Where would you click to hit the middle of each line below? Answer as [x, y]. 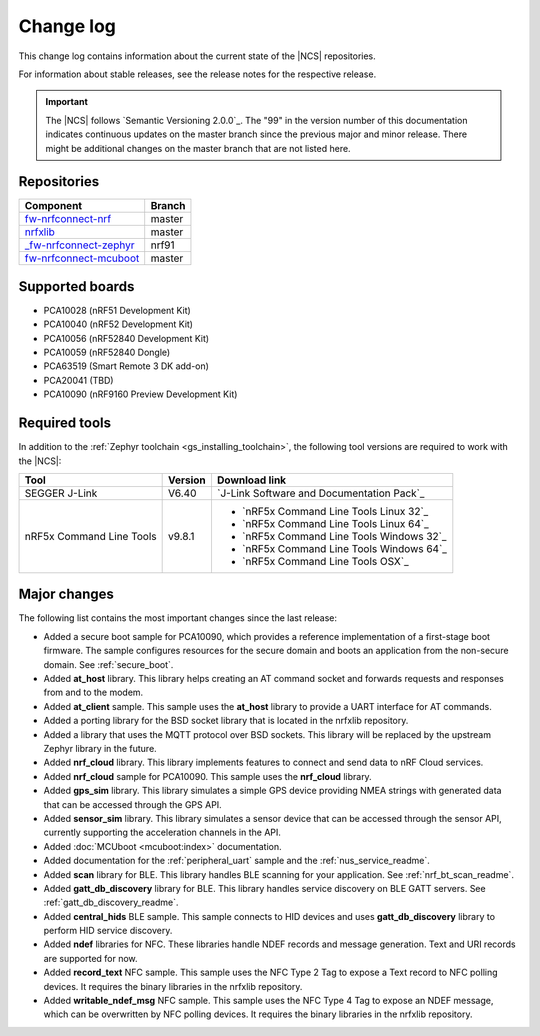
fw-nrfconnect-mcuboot [82, 258]
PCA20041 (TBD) [78, 380]
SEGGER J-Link [61, 493]
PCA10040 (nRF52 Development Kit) [118, 324]
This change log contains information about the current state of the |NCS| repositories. [197, 56]
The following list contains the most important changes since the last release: [178, 618]
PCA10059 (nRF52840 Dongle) [107, 352]
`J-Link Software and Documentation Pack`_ [320, 493]
